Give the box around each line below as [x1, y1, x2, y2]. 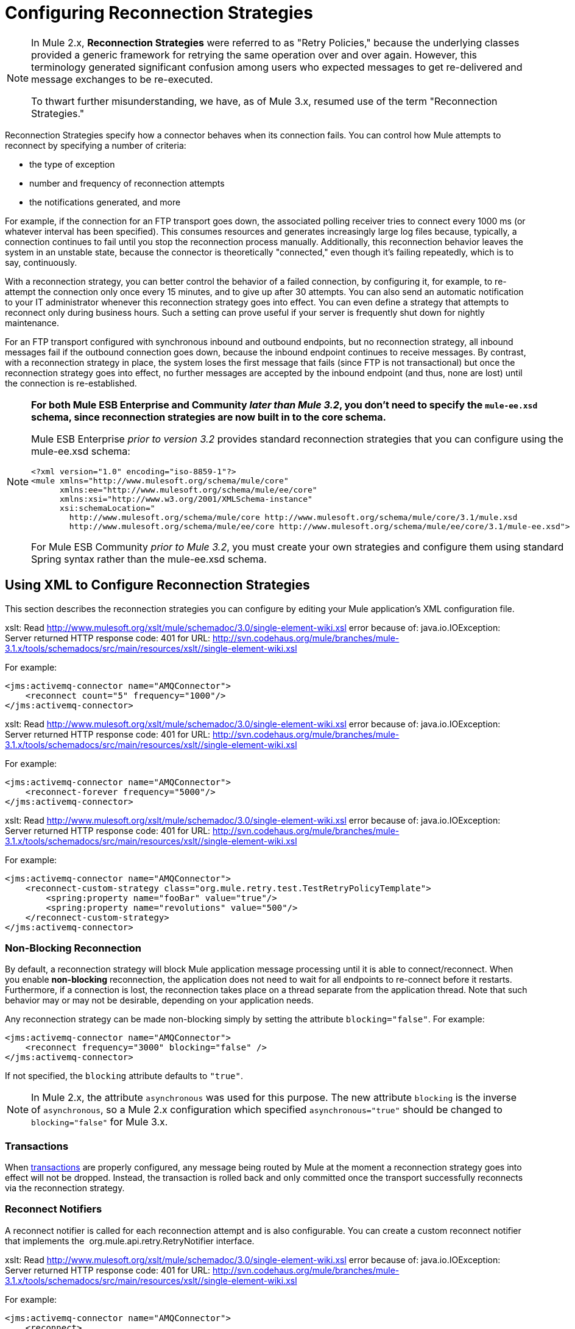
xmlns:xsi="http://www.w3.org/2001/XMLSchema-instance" [60, 494, 312, 504]
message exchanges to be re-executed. [31, 73, 213, 85]
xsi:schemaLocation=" [60, 503, 155, 513]
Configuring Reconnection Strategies [5, 2, 313, 23]
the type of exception [29, 159, 115, 169]
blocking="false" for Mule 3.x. [31, 1116, 168, 1128]
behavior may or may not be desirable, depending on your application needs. [5, 995, 314, 1006]
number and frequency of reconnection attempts [29, 177, 225, 188]
